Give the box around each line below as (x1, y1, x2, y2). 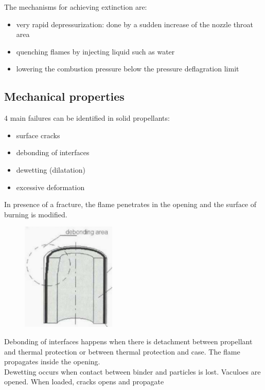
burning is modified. (4, 209, 67, 219)
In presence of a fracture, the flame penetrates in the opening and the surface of (4, 199, 257, 210)
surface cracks (16, 129, 60, 140)
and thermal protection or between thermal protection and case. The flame (4, 346, 240, 357)
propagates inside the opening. (4, 356, 100, 367)
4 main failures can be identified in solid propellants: (4, 113, 170, 123)
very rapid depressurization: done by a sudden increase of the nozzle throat (16, 18, 254, 29)
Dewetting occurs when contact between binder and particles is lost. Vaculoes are (4, 366, 261, 377)
